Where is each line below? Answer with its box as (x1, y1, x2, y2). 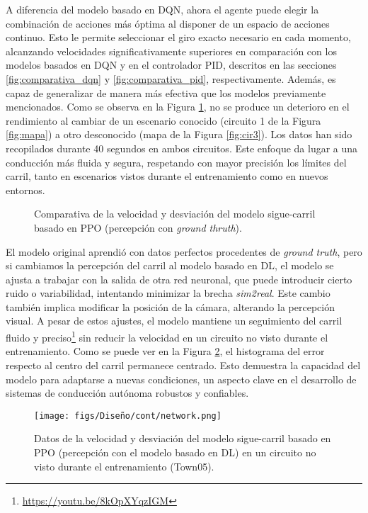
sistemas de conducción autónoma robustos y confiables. (6, 385, 249, 400)
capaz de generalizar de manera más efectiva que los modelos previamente (6, 85, 326, 100)
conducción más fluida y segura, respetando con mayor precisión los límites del (6, 154, 347, 169)
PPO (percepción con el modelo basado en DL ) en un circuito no (34, 444, 316, 459)
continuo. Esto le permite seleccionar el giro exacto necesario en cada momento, (6, 30, 351, 45)
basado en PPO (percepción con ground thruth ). (34, 220, 242, 235)
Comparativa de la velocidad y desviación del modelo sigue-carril (34, 206, 316, 221)
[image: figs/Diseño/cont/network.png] (34, 410, 222, 421)
